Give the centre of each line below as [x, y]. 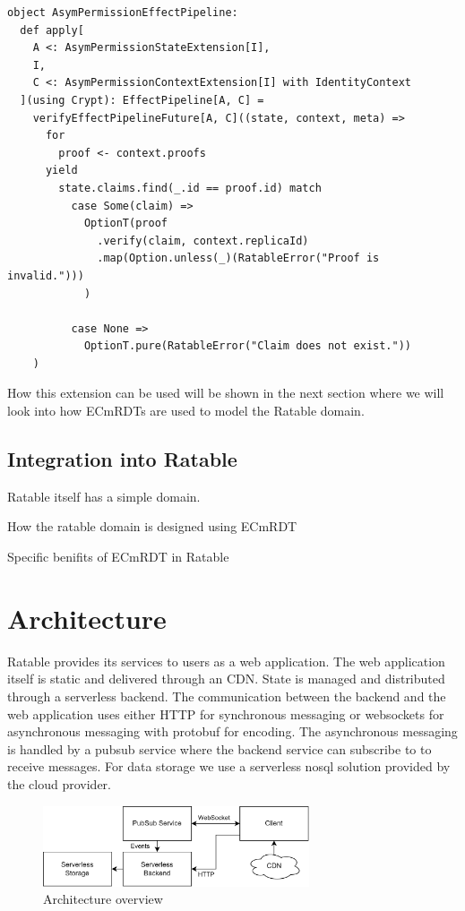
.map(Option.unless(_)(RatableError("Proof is [238, 258]
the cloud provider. [59, 783]
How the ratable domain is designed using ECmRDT [152, 526]
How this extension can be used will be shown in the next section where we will [226, 393]
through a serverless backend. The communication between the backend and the [227, 696]
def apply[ [52, 30]
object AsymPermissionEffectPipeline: [123, 13]
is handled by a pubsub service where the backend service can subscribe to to [220, 748]
